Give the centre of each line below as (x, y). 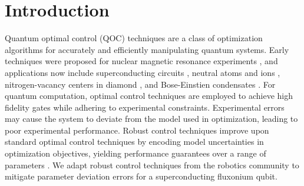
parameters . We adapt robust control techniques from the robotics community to (152, 165)
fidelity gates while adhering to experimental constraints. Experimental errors (145, 107)
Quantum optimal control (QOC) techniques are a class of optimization (134, 38)
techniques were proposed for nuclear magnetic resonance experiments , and (141, 61)
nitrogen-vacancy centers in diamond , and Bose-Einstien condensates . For (140, 84)
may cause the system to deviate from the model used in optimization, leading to (151, 119)
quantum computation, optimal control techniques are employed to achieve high (149, 96)
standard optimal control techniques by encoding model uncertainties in (134, 142)
